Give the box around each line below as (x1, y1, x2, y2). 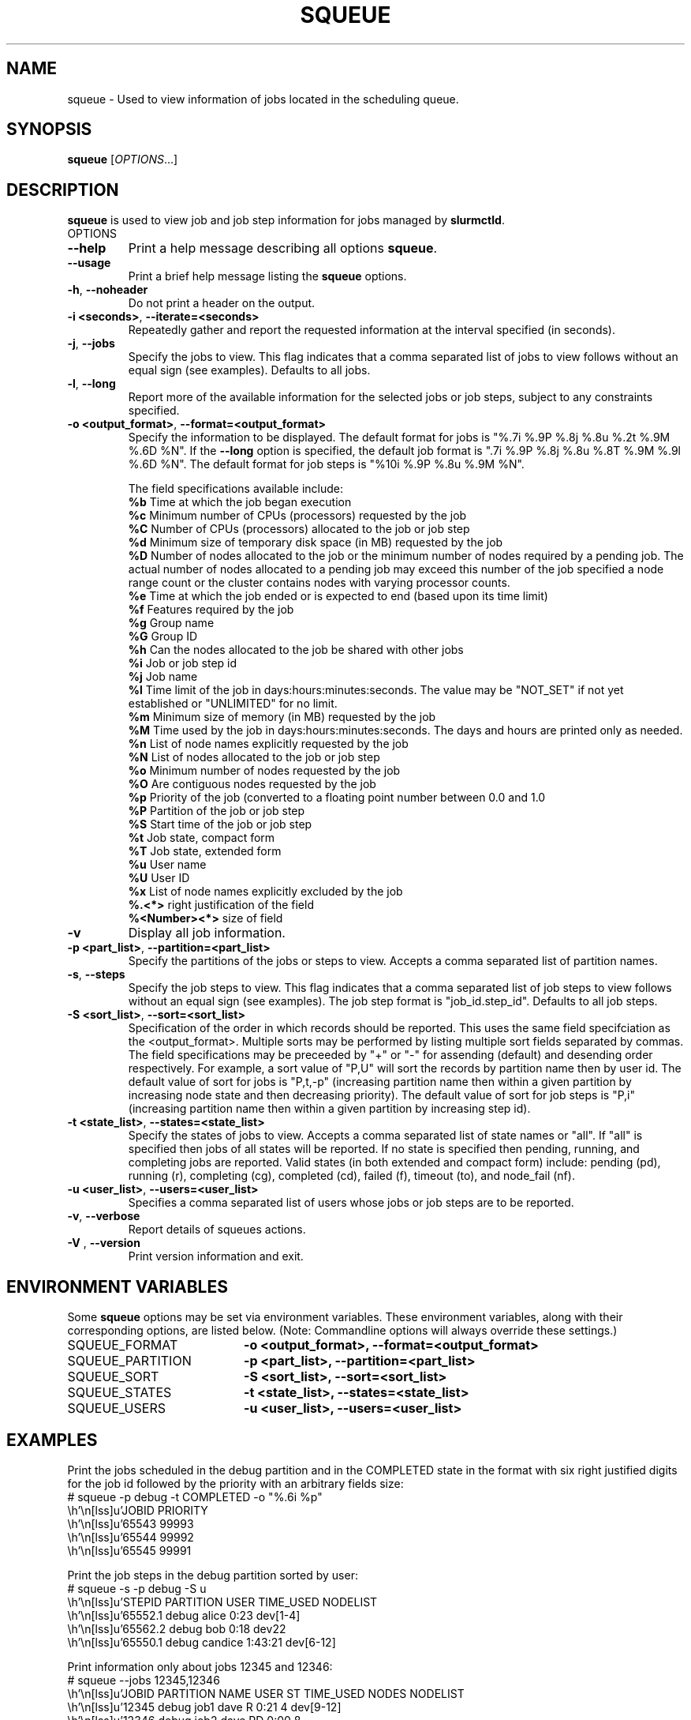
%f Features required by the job (128, 603, 294, 617)
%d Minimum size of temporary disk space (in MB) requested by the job (128, 535, 503, 550)
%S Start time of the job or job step (128, 817, 312, 832)
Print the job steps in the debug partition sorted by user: (67, 1568, 358, 1582)
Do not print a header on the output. (128, 296, 316, 310)
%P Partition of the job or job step (128, 804, 305, 818)
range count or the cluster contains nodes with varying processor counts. (128, 576, 510, 590)
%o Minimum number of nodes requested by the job (128, 764, 401, 778)
